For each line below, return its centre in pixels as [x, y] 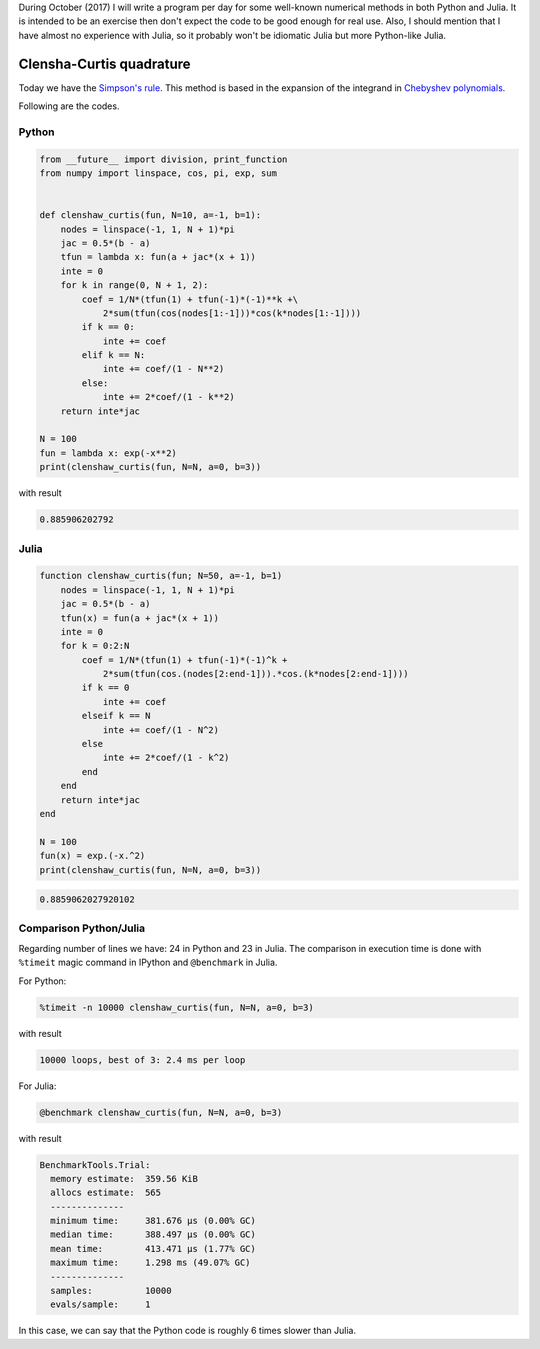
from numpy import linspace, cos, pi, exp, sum [158, 173]
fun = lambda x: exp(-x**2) [108, 453]
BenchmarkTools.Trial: [95, 1164]
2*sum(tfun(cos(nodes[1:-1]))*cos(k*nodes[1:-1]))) [232, 313]
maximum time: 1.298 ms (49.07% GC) [150, 1263]
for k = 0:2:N [95, 646]
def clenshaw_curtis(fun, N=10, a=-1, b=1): [150, 215]
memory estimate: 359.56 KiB [124, 1178]
